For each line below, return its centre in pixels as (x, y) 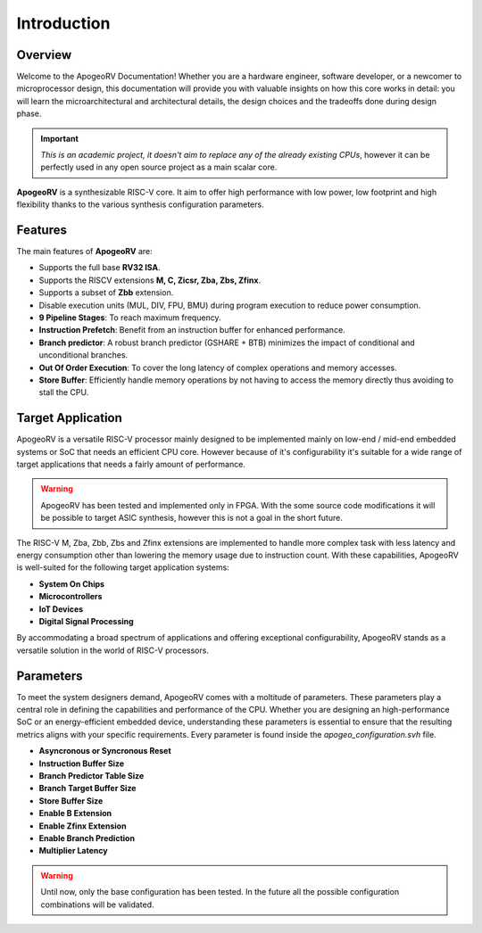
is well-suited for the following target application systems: (123, 567)
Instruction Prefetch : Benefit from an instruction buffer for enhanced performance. (192, 330)
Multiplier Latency (73, 851)
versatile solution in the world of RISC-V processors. (113, 650)
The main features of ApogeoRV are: (85, 252)
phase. (29, 114)
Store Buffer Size (71, 801)
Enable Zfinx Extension (83, 826)
